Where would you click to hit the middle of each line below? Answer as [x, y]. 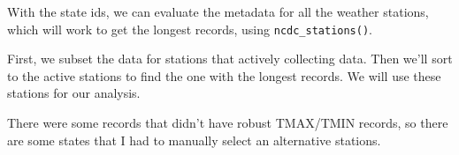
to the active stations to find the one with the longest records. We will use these [224, 75]
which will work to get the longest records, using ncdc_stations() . [190, 29]
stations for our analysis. [74, 93]
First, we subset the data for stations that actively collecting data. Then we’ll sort [230, 59]
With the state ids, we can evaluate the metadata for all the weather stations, [218, 11]
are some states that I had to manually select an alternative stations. [194, 140]
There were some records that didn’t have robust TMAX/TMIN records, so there [228, 123]
